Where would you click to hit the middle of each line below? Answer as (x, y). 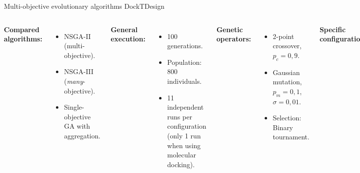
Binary (283, 127)
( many (73, 81)
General (124, 29)
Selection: (287, 118)
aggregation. (82, 135)
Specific (333, 29)
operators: (234, 39)
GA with (77, 126)
